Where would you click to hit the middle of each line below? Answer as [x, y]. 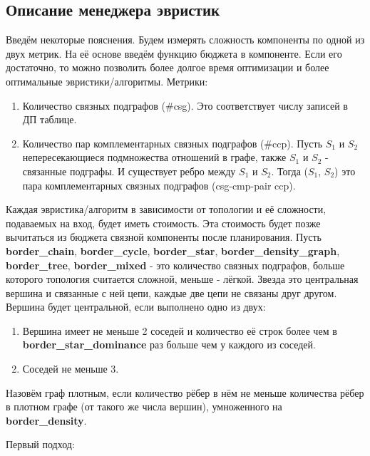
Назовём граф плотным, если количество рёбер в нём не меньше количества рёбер [185, 392]
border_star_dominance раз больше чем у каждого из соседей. [169, 344]
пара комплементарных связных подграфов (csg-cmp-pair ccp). [159, 185]
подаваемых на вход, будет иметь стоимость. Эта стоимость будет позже [163, 223]
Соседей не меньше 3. [71, 369]
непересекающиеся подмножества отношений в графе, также [154, 157]
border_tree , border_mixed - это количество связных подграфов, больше [175, 265]
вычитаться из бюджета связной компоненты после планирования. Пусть [164, 237]
